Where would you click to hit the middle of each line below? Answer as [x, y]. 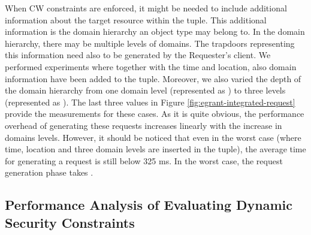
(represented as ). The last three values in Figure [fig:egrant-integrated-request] [150, 102]
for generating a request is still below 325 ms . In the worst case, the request [144, 160]
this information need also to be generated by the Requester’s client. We [138, 55]
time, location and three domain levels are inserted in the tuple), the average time [155, 149]
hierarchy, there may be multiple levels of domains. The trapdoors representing [150, 43]
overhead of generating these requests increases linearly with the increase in [144, 125]
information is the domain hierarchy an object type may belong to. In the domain [155, 31]
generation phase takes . [49, 172]
